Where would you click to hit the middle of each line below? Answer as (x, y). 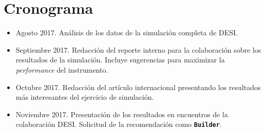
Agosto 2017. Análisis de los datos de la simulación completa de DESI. (127, 32)
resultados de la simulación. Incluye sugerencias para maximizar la (120, 60)
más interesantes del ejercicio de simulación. (85, 97)
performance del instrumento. (62, 69)
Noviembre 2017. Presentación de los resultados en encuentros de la (122, 114)
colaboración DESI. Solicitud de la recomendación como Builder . (119, 124)
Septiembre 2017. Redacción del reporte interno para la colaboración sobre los (138, 49)
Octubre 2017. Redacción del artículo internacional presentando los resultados (138, 87)
